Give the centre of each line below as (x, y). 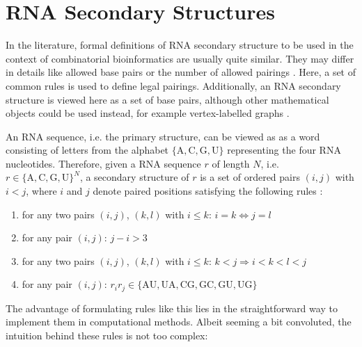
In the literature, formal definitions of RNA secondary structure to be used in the (180, 45)
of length (231, 163)
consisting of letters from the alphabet (87, 150)
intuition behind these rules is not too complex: (107, 336)
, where (41, 191)
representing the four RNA (284, 150)
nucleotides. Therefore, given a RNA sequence (103, 163)
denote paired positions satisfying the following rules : (208, 191)
